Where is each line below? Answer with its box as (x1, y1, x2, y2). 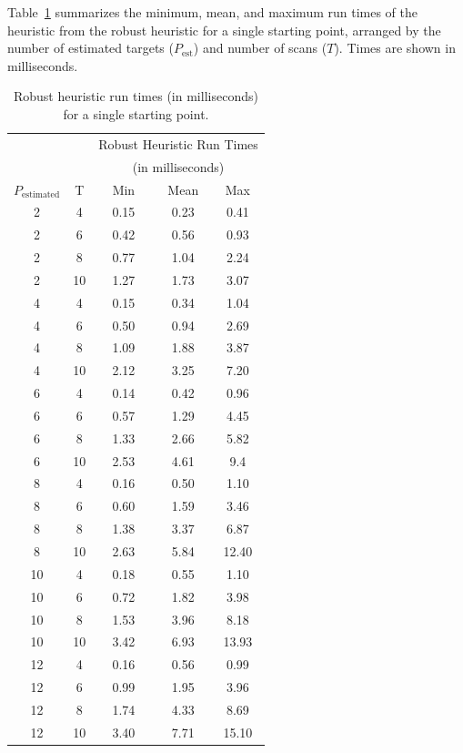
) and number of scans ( (193, 38, 327, 57)
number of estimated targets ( (7, 38, 174, 57)
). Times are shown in (334, 38, 456, 57)
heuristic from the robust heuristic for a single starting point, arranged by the (7, 20, 441, 39)
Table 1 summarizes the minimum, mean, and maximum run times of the (7, 3, 418, 21)
